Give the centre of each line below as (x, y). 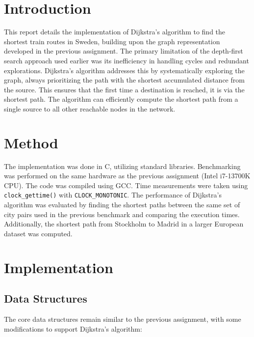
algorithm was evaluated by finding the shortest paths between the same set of (122, 205)
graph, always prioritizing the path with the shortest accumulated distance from (124, 80)
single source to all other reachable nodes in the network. (90, 108)
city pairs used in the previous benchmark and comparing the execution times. (122, 214)
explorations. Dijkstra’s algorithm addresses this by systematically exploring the (124, 70)
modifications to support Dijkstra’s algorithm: (73, 328)
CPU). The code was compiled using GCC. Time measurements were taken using (126, 185)
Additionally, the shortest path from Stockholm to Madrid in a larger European (124, 224)
